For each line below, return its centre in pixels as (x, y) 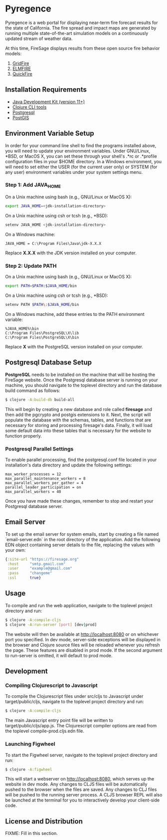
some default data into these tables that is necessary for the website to (78, 431)
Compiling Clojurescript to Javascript (52, 685)
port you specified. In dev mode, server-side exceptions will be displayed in (83, 639)
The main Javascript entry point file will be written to (59, 720)
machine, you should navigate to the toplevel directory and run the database (83, 385)
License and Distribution (44, 821)
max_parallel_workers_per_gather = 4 (44, 483)
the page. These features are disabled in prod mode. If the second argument (84, 650)
